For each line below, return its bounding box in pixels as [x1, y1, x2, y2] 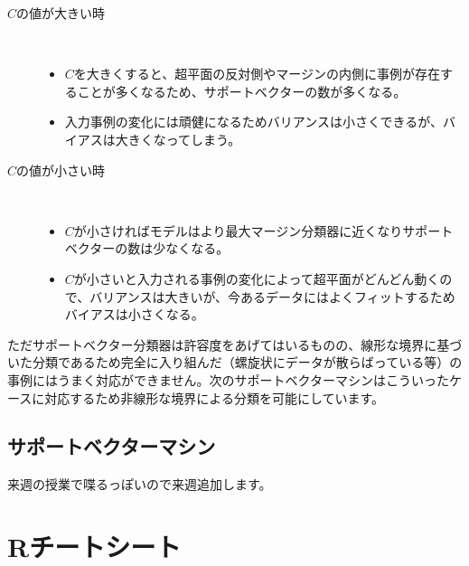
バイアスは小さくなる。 [64, 305, 204, 324]
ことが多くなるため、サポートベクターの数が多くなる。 [77, 81, 407, 100]
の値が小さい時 [16, 160, 106, 179]
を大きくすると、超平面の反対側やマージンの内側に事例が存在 [73, 64, 440, 83]
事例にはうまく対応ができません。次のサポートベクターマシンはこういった [7, 370, 450, 389]
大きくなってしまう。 [115, 129, 241, 148]
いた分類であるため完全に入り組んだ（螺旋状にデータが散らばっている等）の [7, 353, 463, 372]
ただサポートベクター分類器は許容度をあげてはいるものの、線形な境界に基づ [7, 335, 463, 354]
